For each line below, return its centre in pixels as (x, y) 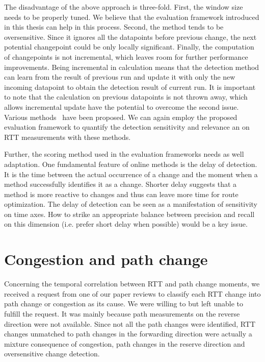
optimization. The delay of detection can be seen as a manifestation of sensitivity (131, 204)
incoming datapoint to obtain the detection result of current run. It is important (130, 87)
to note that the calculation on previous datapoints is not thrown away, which (126, 97)
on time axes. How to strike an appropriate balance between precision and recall (129, 214)
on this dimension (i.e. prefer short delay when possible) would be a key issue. (126, 224)
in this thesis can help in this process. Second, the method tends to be (114, 27)
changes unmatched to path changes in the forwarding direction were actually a (128, 334)
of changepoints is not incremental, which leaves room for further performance (126, 56)
